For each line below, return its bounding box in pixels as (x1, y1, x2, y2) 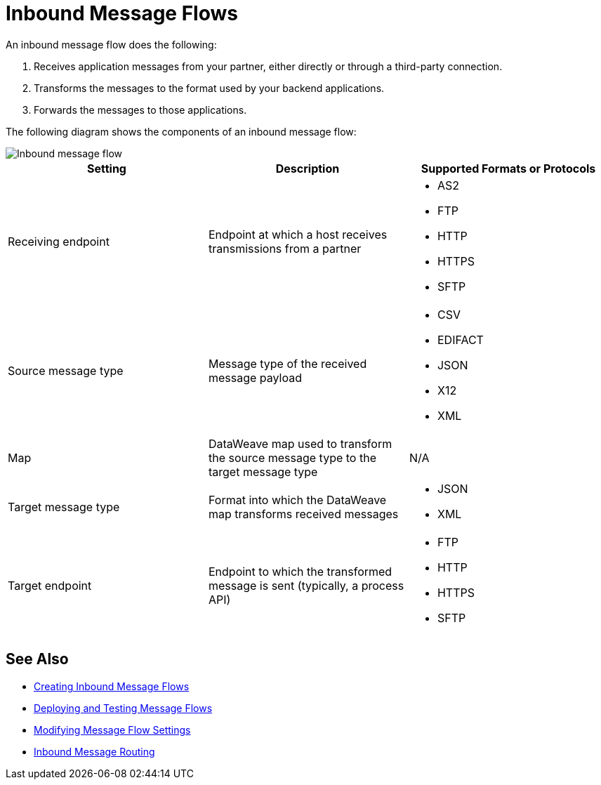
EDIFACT (437, 332, 484, 347)
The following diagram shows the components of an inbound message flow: (6, 125, 357, 138)
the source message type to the (208, 450, 376, 465)
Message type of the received (208, 356, 367, 371)
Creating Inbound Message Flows (34, 680, 190, 692)
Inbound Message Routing (34, 745, 155, 758)
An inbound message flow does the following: (6, 38, 217, 51)
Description (275, 161, 340, 176)
